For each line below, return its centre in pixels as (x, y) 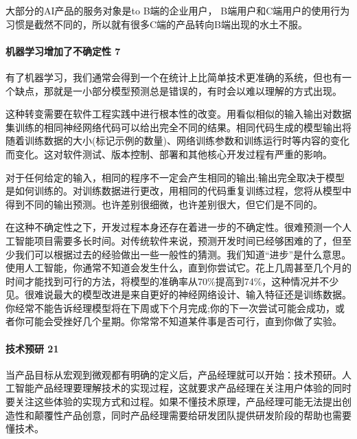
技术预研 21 (32, 348)
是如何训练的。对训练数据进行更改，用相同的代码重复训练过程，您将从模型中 (178, 191)
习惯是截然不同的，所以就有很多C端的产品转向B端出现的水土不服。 (157, 24)
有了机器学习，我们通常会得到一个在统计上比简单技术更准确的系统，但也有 (174, 77)
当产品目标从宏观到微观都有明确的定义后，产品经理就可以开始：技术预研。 (174, 374)
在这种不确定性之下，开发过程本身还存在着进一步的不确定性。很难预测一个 (174, 227)
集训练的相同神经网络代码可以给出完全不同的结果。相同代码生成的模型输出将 (178, 127)
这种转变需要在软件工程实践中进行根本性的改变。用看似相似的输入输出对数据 (178, 114)
